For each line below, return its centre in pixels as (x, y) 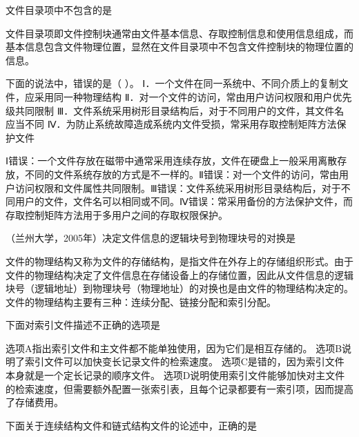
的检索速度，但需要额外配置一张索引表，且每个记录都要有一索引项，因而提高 (179, 388)
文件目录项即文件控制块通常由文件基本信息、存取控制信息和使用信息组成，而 (179, 33)
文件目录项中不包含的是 (59, 10)
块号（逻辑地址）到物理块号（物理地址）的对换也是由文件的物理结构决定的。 (179, 288)
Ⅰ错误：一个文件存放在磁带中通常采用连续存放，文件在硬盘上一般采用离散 (172, 161)
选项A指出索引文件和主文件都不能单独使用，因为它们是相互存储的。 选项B (174, 348)
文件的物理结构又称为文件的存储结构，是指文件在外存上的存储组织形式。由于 (179, 261)
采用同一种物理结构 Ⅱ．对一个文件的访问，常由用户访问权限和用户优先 (193, 96)
